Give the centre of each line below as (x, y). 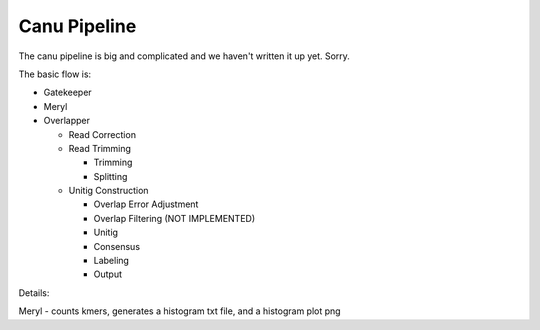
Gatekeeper (67, 92)
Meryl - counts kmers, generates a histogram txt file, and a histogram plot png (179, 311)
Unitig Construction (108, 191)
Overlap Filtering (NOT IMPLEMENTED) (174, 218)
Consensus (116, 246)
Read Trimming (100, 148)
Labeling (111, 261)
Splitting (110, 176)
